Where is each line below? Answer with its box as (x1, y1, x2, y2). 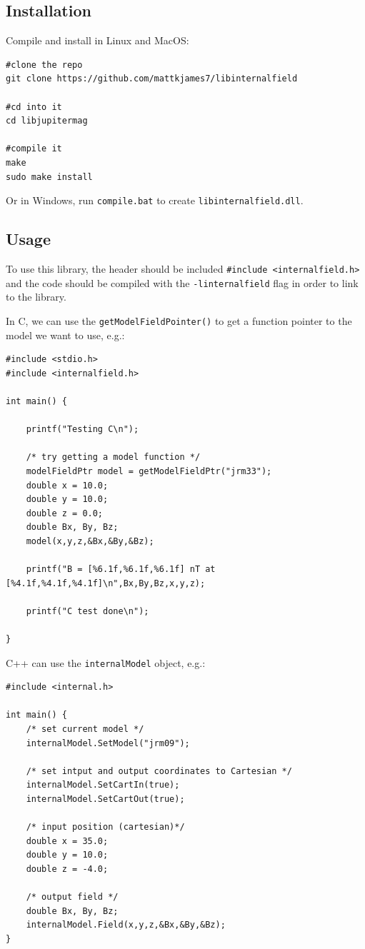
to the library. (6, 289, 66, 304)
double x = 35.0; (26, 835, 109, 846)
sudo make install (6, 171, 93, 182)
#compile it (6, 144, 62, 154)
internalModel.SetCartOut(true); (26, 794, 185, 805)
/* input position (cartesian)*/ (26, 822, 185, 833)
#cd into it (6, 101, 62, 112)
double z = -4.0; (26, 864, 109, 874)
